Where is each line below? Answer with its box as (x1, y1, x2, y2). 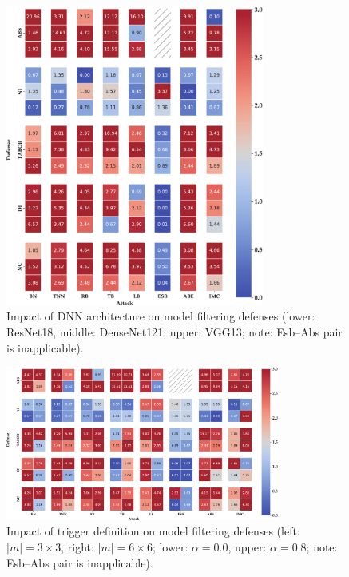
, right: (61, 539, 94, 555)
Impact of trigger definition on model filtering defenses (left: (6, 523, 300, 539)
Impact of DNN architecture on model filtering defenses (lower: (6, 308, 315, 324)
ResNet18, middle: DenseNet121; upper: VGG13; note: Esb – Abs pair (6, 324, 343, 340)
